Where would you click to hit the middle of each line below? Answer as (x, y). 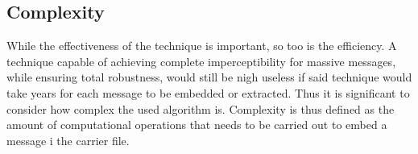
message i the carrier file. (68, 140)
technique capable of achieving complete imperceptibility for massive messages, (201, 61)
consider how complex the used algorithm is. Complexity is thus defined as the (201, 108)
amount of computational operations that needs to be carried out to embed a (197, 125)
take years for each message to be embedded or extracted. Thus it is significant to (208, 92)
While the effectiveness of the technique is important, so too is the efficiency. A (202, 46)
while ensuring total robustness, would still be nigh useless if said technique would (209, 77)
